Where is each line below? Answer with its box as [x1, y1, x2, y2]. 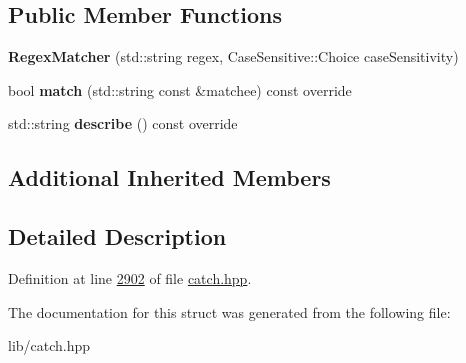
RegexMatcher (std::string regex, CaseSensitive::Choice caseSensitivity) [8, 46, 459, 67]
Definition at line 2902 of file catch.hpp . [8, 267, 252, 288]
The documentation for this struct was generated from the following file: [8, 301, 451, 322]
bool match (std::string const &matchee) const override [8, 79, 352, 100]
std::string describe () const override [8, 113, 238, 134]
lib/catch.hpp [8, 335, 91, 356]
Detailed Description [8, 221, 227, 252]
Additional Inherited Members [8, 162, 331, 193]
